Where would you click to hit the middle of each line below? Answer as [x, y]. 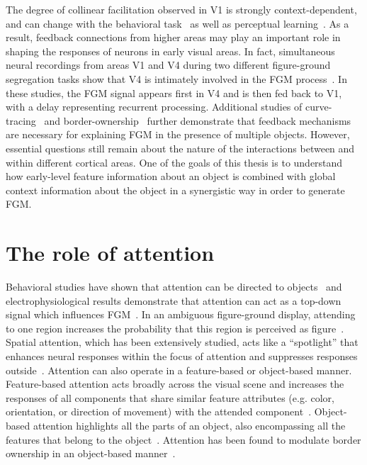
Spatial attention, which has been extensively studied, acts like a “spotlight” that [182, 342]
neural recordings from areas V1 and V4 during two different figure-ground [168, 65]
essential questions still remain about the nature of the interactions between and [180, 148]
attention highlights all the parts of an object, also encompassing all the [189, 425]
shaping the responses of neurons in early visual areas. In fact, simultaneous [170, 51]
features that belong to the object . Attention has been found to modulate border [183, 439]
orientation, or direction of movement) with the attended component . [159, 411]
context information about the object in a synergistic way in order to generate [175, 190]
